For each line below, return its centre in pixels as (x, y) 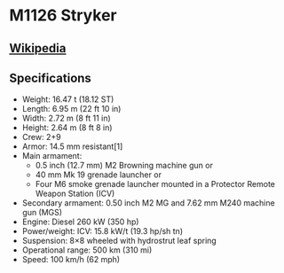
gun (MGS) (42, 213)
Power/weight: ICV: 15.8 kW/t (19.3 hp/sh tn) (103, 231)
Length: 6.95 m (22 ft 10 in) (71, 109)
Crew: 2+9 (41, 137)
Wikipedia (38, 48)
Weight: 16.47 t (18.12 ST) (68, 99)
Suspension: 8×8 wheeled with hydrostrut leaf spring (119, 241)
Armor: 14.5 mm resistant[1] (72, 146)
